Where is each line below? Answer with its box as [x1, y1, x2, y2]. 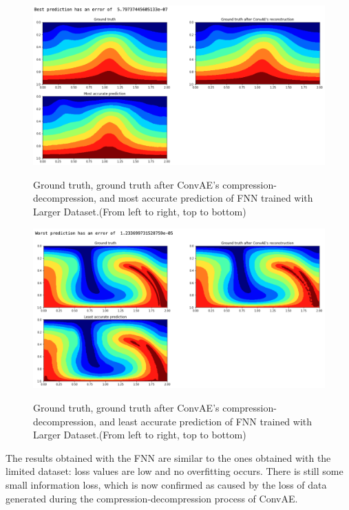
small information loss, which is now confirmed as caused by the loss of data [6, 477, 327, 491]
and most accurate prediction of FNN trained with [99, 191, 313, 205]
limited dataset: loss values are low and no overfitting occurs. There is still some [6, 464, 343, 478]
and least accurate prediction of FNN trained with [99, 414, 313, 428]
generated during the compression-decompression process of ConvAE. [6, 491, 298, 505]
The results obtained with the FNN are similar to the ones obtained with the [6, 450, 331, 465]
